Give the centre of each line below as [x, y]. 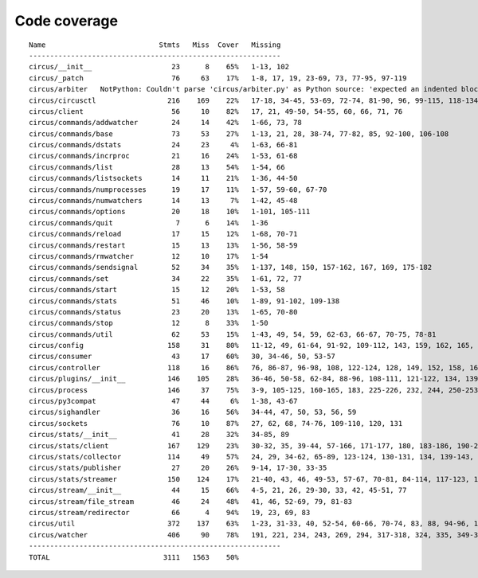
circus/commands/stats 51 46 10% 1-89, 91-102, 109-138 [184, 301]
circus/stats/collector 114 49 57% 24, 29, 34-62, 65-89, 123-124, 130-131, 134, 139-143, [251, 457]
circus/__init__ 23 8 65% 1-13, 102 [159, 67]
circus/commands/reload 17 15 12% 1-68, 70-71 [163, 234]
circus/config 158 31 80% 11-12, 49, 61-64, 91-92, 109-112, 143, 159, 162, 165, [251, 346]
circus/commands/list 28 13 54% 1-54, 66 [157, 167]
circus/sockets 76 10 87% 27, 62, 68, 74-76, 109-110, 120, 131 [216, 423]
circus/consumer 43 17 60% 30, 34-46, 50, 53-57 [182, 357]
